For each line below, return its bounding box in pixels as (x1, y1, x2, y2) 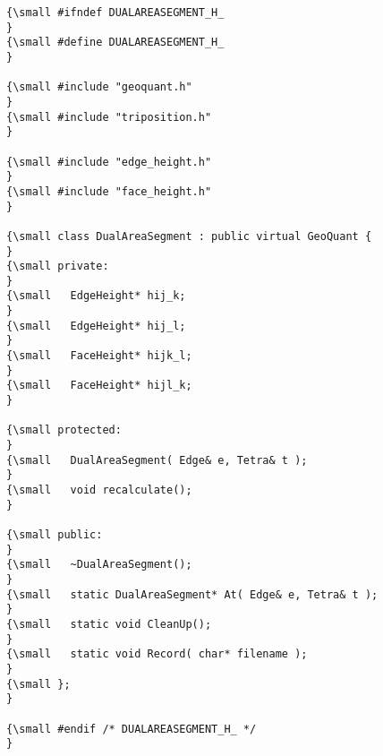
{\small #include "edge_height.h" (6, 155, 212, 168)
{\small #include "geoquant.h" (6, 81, 192, 94)
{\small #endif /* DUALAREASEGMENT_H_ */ (6, 722, 257, 735)
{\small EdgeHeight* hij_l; (6, 319, 186, 332)
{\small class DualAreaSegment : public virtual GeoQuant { (6, 229, 372, 243)
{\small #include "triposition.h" (6, 110, 212, 124)
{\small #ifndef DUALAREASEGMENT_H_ (6, 6, 225, 19)
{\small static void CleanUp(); (6, 617, 212, 631)
